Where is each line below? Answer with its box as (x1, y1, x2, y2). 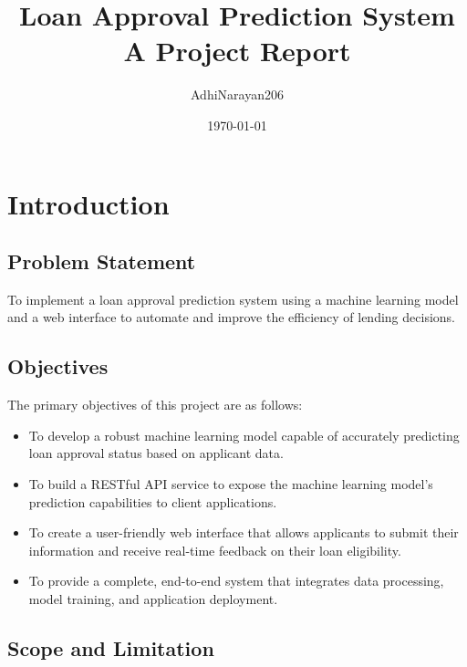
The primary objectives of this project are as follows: (7, 395, 303, 414)
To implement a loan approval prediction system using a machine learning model (7, 289, 459, 308)
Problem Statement (7, 247, 196, 276)
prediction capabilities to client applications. (28, 492, 277, 511)
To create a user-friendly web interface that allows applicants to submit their (28, 523, 459, 542)
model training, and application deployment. (28, 589, 278, 609)
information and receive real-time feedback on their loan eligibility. (28, 540, 401, 559)
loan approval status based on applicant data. (28, 443, 284, 463)
